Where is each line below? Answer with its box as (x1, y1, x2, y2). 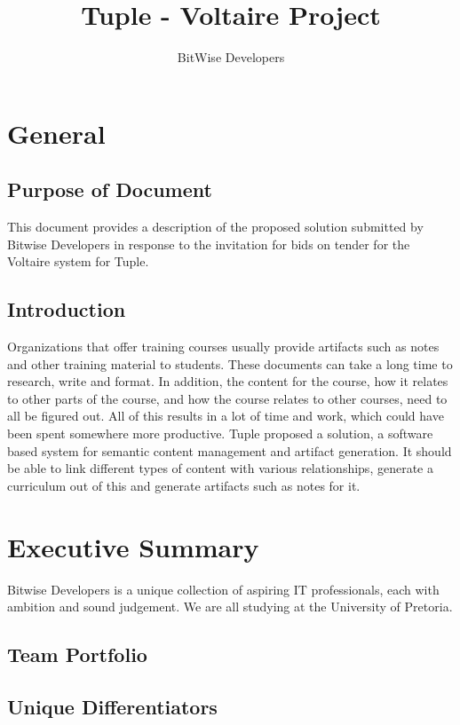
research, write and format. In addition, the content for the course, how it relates (7, 372, 448, 390)
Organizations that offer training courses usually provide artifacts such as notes (7, 337, 440, 356)
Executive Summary (7, 528, 259, 564)
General (7, 114, 106, 151)
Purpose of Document (7, 176, 212, 203)
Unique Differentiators (7, 692, 218, 720)
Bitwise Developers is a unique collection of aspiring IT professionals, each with (7, 579, 440, 598)
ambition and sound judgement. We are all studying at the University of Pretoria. (7, 597, 453, 616)
